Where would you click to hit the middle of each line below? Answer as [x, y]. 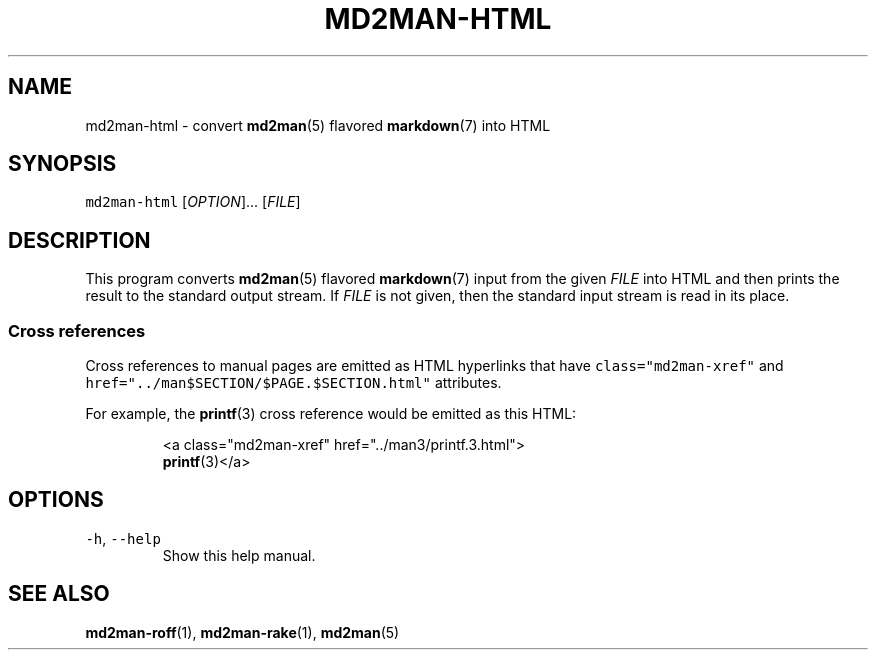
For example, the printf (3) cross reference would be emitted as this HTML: [331, 414]
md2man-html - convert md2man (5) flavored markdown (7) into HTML [318, 125]
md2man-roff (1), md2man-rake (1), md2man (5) [242, 632]
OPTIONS [56, 500]
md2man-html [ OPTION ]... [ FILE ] [193, 202]
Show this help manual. [239, 555]
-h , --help [123, 538]
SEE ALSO [59, 594]
